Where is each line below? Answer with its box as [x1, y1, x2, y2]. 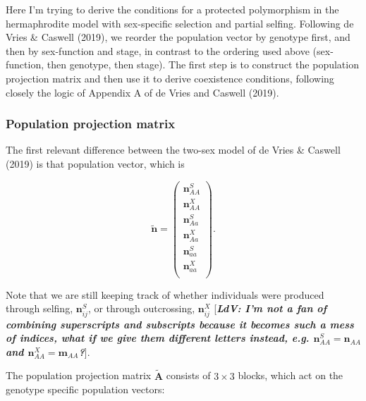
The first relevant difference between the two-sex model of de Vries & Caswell [6, 142, 341, 157]
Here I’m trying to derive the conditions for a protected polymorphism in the [6, 2, 339, 16]
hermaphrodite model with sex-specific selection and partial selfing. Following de [6, 16, 354, 30]
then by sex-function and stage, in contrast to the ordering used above [6, 43, 310, 58]
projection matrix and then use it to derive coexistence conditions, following [6, 70, 334, 85]
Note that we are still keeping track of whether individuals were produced [6, 287, 324, 302]
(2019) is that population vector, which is [6, 156, 185, 171]
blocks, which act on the [238, 368, 343, 383]
